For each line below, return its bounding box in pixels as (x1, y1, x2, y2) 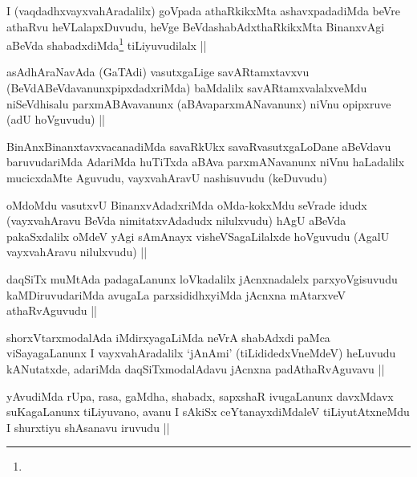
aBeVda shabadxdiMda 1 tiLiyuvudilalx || (6, 35, 207, 53)
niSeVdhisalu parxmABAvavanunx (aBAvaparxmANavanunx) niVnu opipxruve (6, 95, 391, 112)
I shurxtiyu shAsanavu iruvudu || (6, 418, 170, 435)
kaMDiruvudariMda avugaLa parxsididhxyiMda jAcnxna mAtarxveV (6, 286, 346, 303)
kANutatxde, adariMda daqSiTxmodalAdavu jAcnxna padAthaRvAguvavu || (6, 360, 385, 377)
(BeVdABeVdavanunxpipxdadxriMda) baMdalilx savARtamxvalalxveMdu (6, 79, 367, 96)
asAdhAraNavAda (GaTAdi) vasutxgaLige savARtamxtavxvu (6, 63, 310, 80)
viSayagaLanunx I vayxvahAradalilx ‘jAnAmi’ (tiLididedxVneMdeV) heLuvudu (6, 344, 396, 361)
